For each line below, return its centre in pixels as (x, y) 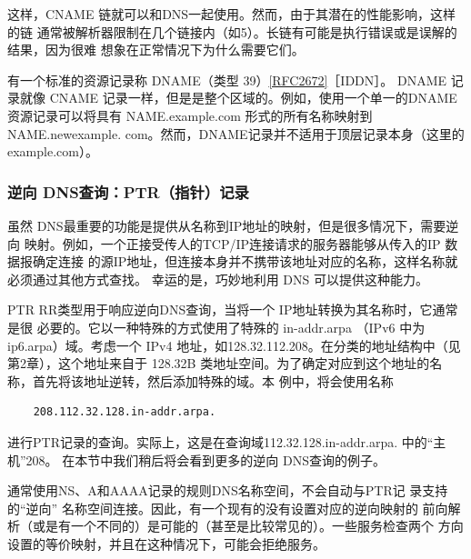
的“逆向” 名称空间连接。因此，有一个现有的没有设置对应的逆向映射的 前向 (228, 508)
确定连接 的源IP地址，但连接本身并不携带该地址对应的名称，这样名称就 (245, 261)
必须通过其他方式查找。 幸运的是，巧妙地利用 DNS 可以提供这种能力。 (218, 279)
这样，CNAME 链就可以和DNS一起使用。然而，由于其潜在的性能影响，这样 (232, 14)
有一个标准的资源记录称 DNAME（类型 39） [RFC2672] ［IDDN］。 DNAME (227, 80)
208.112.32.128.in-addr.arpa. (125, 412)
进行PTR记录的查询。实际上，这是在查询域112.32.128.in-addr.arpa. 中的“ (220, 441)
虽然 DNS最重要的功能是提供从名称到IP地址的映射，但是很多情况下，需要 (227, 225)
